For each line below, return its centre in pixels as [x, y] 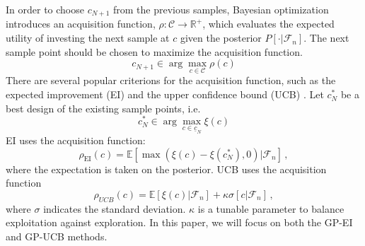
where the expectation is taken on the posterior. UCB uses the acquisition [166, 169]
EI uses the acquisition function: [76, 140]
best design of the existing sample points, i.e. [103, 108]
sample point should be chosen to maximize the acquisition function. [154, 51]
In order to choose [45, 9]
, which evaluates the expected [268, 24]
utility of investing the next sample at [88, 38]
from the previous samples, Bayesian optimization [221, 9]
